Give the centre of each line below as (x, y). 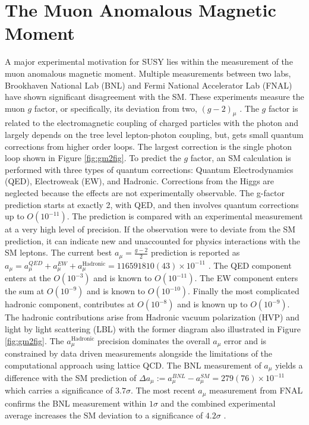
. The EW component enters (246, 278)
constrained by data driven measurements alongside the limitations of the (139, 353)
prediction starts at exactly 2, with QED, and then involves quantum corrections (152, 204)
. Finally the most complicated (244, 291)
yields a (289, 365)
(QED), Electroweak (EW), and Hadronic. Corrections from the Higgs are (140, 181)
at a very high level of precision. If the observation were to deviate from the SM (150, 229)
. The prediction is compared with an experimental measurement (185, 216)
